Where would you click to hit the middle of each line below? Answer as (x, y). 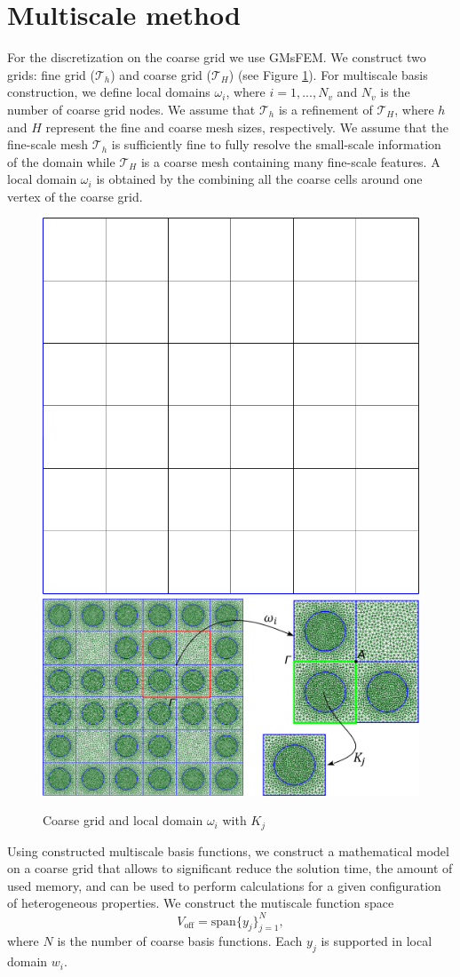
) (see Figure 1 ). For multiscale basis (328, 74)
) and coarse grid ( (161, 74)
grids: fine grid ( (51, 74)
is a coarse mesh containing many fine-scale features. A (290, 161)
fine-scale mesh (48, 144)
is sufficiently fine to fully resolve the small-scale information (276, 144)
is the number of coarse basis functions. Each (180, 941)
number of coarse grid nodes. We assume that (131, 109)
